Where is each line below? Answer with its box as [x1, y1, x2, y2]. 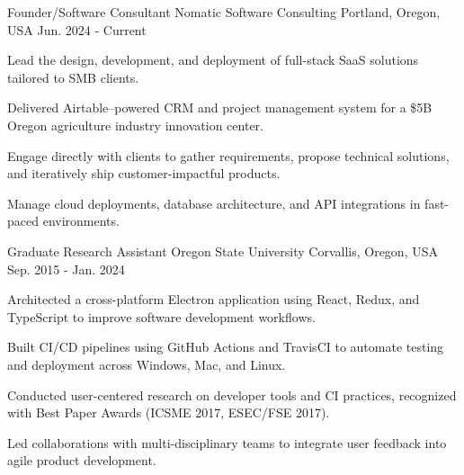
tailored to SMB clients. [7, 67, 139, 86]
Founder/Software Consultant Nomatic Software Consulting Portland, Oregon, [7, 3, 441, 21]
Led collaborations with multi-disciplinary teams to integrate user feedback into [7, 433, 447, 452]
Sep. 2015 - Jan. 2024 [7, 259, 125, 278]
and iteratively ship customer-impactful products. [7, 164, 281, 183]
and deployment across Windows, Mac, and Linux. [7, 354, 286, 373]
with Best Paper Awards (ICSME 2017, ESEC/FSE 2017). [7, 403, 330, 422]
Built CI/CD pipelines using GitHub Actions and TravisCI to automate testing [7, 337, 444, 356]
